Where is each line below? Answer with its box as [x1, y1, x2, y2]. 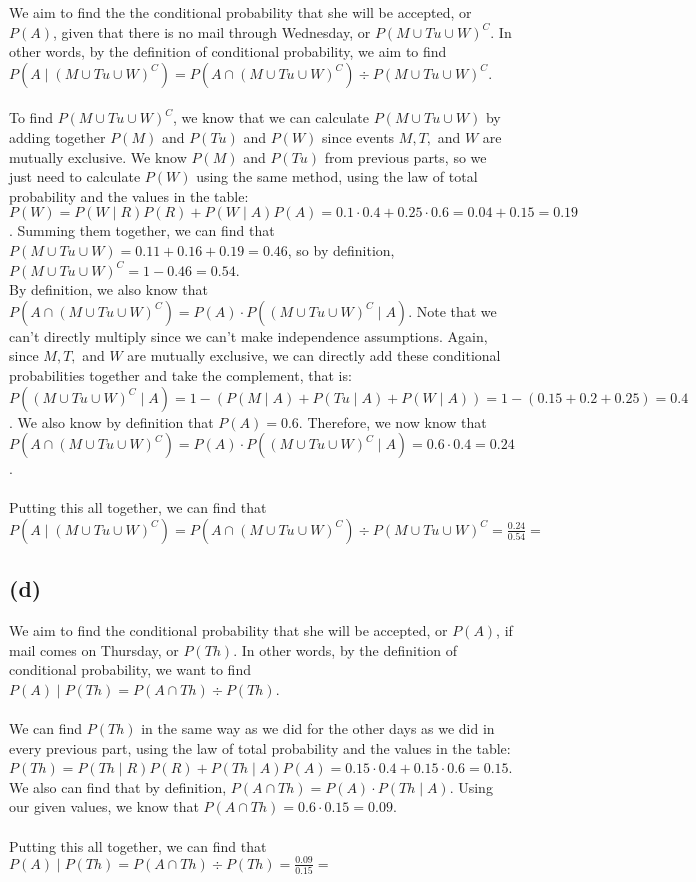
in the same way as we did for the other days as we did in [141, 718, 495, 739]
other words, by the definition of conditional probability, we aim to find [9, 41, 447, 62]
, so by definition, [287, 239, 395, 260]
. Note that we [408, 300, 497, 321]
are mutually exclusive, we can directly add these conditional [127, 345, 501, 366]
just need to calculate [9, 166, 141, 187]
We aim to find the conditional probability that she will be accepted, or [9, 620, 448, 641]
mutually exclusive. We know [9, 146, 187, 167]
